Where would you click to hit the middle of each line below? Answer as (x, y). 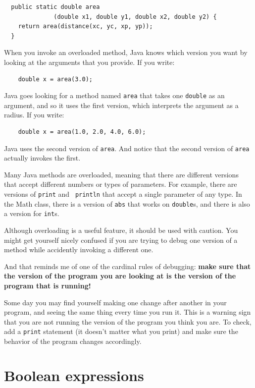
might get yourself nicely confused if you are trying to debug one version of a (121, 240)
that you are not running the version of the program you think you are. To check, (128, 321)
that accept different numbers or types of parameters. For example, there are (121, 184)
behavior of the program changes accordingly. (73, 341)
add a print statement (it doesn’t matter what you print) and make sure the (121, 331)
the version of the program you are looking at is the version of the (120, 276)
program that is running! (48, 285)
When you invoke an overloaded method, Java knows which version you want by (126, 52)
